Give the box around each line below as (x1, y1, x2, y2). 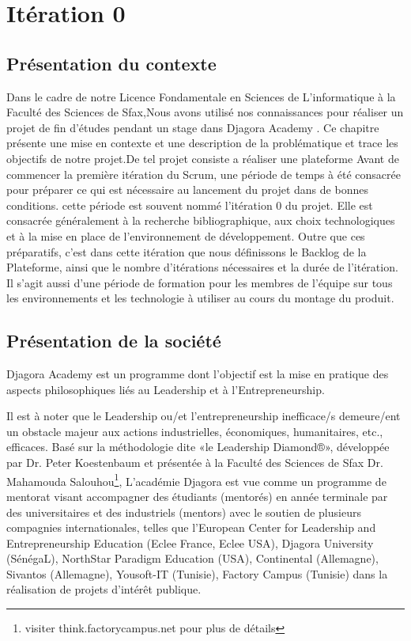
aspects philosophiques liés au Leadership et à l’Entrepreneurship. (6, 381, 325, 397)
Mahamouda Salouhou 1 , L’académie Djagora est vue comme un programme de (6, 470, 386, 489)
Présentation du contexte (6, 51, 217, 75)
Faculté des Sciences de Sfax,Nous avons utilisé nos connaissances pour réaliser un (6, 104, 404, 120)
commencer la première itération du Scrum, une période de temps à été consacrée (6, 165, 401, 182)
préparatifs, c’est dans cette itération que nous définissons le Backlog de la (6, 243, 367, 260)
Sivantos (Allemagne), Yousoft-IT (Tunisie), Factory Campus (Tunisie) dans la (6, 565, 388, 582)
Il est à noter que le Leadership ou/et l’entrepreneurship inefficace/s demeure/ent (6, 408, 401, 424)
